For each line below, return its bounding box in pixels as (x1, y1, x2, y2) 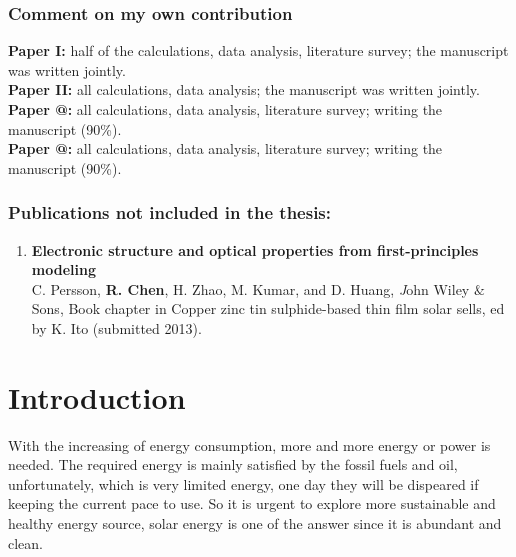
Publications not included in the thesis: (8, 200, 331, 225)
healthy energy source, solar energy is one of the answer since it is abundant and (8, 513, 502, 534)
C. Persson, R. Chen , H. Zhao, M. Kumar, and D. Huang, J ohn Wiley (31, 278, 470, 299)
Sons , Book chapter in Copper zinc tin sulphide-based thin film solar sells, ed (31, 298, 505, 319)
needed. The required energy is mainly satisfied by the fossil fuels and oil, (8, 454, 458, 475)
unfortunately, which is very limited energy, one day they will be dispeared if (8, 473, 479, 494)
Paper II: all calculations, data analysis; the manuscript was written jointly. (8, 79, 480, 100)
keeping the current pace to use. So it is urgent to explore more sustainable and (8, 493, 496, 514)
